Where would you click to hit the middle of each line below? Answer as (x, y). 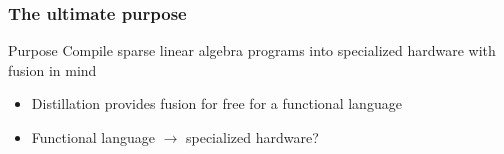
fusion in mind (52, 69)
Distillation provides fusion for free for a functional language (216, 103)
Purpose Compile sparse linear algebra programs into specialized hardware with (252, 50)
